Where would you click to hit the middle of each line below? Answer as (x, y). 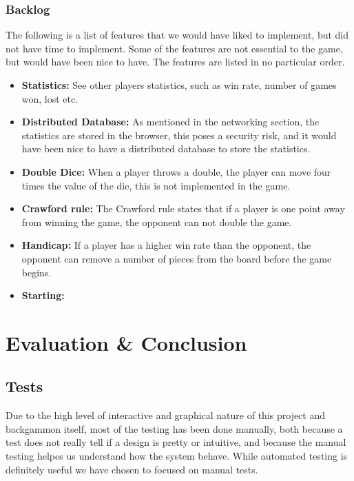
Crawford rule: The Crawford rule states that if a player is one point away (183, 208)
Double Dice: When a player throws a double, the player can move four (176, 171)
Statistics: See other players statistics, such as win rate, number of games (179, 85)
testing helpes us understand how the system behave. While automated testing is (177, 456)
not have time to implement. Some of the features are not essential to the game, (174, 48)
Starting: (43, 295)
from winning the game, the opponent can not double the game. (157, 222)
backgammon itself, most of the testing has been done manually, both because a (174, 428)
